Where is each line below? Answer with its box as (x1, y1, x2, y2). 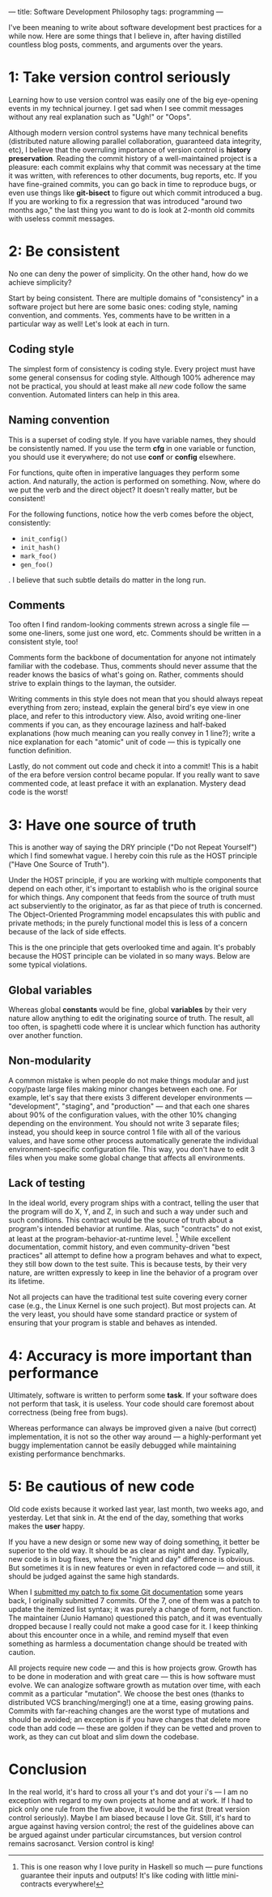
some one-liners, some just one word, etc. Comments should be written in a (8, 628, 261, 638)
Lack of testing (8, 1176, 86, 1190)
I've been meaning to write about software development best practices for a (8, 23, 262, 32)
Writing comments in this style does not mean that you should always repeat (8, 694, 263, 704)
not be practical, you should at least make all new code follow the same (8, 381, 247, 391)
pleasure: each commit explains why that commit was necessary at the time (8, 162, 261, 172)
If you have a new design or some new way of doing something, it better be (8, 1538, 261, 1547)
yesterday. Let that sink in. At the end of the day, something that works (8, 1513, 244, 1523)
